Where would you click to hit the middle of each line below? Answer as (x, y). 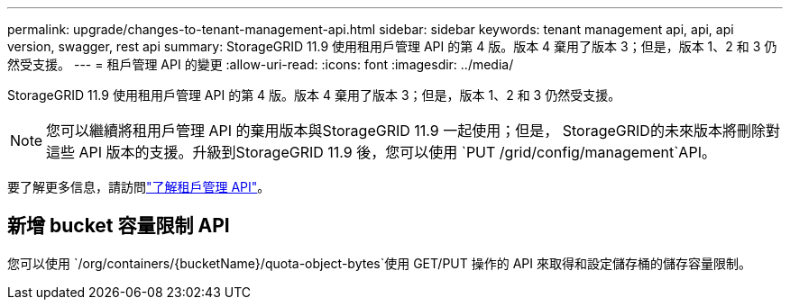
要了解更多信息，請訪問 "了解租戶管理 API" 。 (139, 187)
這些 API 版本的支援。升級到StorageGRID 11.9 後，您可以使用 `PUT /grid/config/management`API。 (381, 152)
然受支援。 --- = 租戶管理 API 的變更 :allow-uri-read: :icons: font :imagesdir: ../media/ (261, 64)
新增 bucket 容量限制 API (119, 226)
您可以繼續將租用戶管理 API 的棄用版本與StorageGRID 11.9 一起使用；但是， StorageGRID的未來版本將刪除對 (413, 131)
